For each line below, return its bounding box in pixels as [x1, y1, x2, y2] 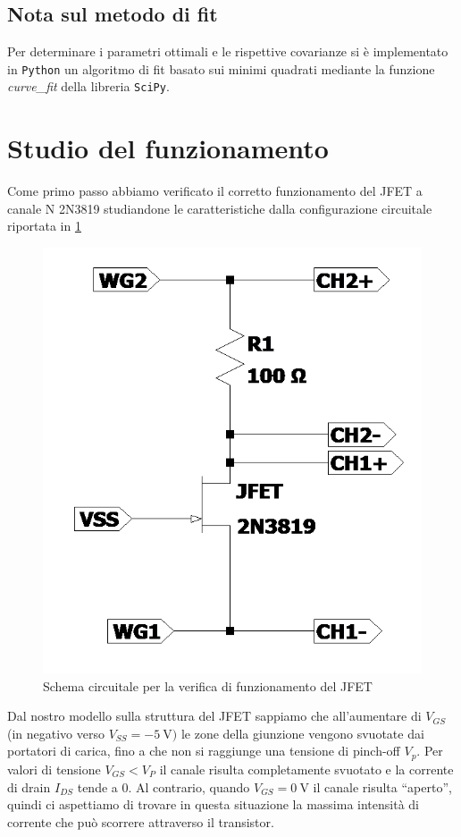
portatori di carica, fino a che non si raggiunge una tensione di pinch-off [7, 741, 400, 760]
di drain [7, 777, 51, 796]
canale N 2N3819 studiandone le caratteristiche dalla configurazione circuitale [7, 199, 432, 217]
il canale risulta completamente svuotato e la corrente [159, 759, 454, 778]
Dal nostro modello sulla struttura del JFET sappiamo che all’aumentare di [7, 706, 422, 725]
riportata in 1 [7, 216, 81, 235]
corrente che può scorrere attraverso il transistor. [7, 812, 274, 831]
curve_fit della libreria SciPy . [7, 77, 170, 96]
